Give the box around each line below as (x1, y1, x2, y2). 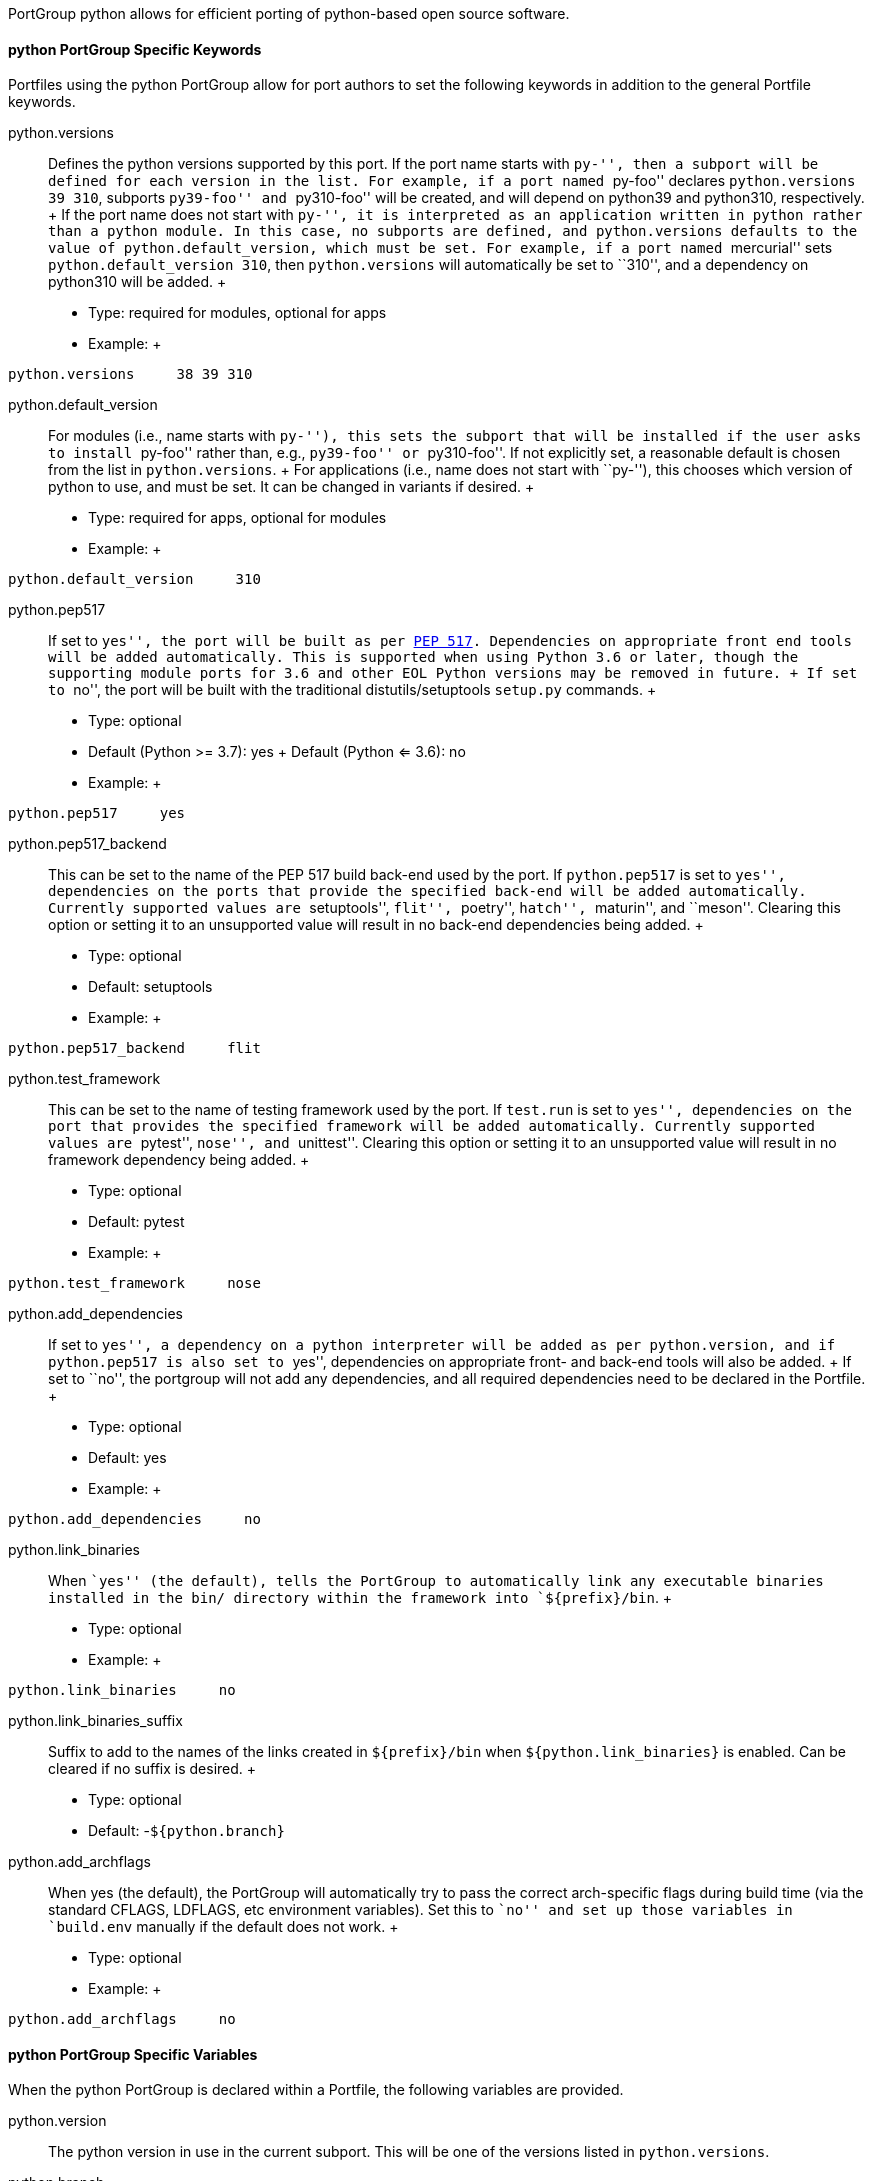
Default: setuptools (88, 978, 213, 996)
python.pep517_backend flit (8, 1040, 261, 1057)
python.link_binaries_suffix (8, 1712, 183, 1730)
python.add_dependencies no (8, 1511, 261, 1528)
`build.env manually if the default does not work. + (48, 1918, 399, 1936)
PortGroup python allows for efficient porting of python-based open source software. (8, 5, 570, 22)
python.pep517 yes (8, 805, 186, 822)
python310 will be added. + (48, 273, 227, 291)
